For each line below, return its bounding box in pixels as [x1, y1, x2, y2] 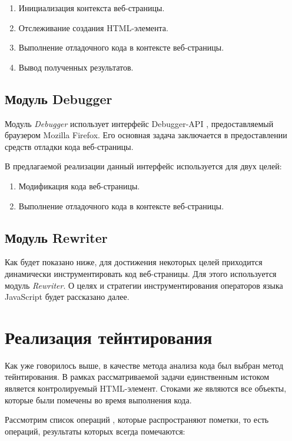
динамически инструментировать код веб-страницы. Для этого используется [5, 267, 277, 279]
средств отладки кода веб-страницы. [5, 140, 134, 152]
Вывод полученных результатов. [18, 61, 134, 73]
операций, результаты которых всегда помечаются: [5, 425, 185, 437]
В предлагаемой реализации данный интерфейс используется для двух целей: [5, 160, 282, 172]
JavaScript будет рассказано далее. [5, 290, 130, 303]
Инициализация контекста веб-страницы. [18, 2, 165, 14]
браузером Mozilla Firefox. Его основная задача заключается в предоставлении [5, 129, 287, 141]
